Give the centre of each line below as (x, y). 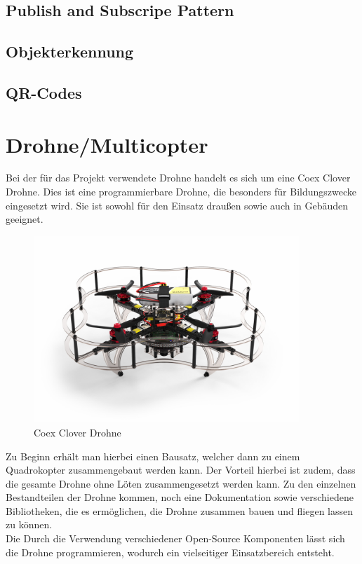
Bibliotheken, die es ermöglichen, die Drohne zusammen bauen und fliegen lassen (180, 510)
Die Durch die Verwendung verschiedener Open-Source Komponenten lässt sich (175, 538)
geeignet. (25, 219)
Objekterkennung (70, 51)
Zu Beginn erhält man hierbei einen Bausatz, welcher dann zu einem (153, 456)
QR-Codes (44, 92)
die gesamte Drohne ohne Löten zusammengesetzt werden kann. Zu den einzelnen (181, 483)
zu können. (29, 524)
